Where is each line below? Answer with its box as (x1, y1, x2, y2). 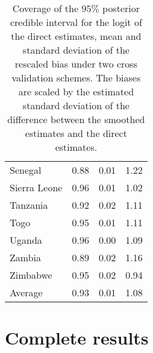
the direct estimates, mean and (11, 29, 142, 43)
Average (10, 285, 43, 299)
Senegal (10, 163, 42, 177)
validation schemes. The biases (11, 71, 141, 84)
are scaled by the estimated (18, 84, 134, 98)
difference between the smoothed (7, 112, 145, 126)
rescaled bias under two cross (14, 57, 137, 71)
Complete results (5, 325, 149, 350)
